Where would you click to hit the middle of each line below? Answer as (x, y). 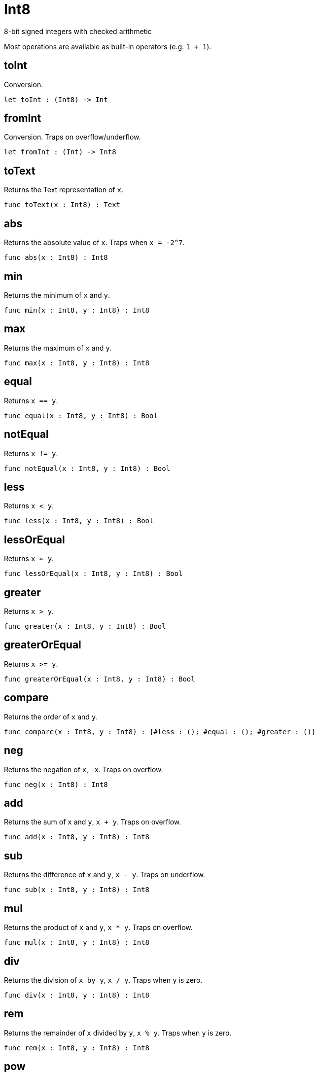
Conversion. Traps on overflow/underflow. (72, 137)
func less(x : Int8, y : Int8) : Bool (79, 521)
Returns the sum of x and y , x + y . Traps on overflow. (93, 822)
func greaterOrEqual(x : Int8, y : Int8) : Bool (100, 679)
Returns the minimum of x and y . (57, 295)
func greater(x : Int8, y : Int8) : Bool (85, 626)
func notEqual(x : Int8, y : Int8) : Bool (87, 468)
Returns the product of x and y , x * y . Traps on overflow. (98, 928)
